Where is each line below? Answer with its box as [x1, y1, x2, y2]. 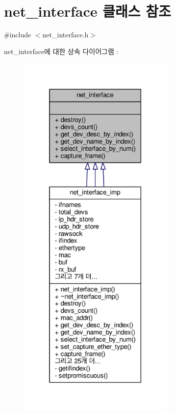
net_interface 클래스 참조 [4, 1, 171, 21]
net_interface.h [42, 29, 89, 40]
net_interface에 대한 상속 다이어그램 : [4, 46, 119, 56]
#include [4, 29, 31, 40]
